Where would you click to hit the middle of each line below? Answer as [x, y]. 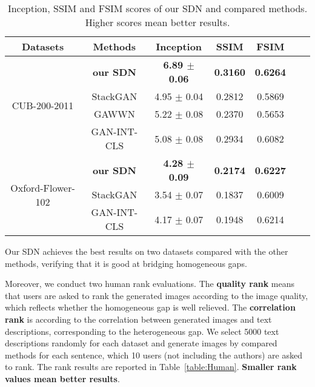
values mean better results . [62, 378]
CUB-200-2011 [43, 105]
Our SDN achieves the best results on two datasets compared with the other [147, 251]
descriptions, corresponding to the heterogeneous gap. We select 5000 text [142, 331]
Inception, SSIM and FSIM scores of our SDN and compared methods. [157, 8]
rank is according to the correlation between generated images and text [138, 319]
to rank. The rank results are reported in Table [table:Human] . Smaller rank [151, 367]
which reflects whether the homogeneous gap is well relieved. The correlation [150, 307]
